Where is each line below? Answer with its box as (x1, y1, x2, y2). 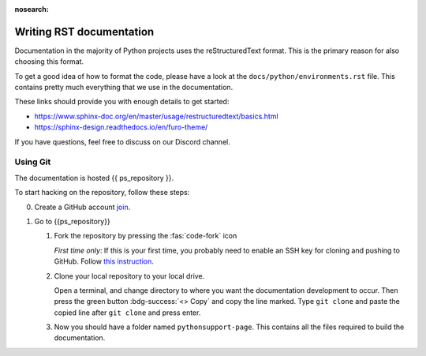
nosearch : (14, 5, 49, 13)
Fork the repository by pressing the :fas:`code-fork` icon (54, 231, 237, 241)
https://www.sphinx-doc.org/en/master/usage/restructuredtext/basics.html (34, 111, 279, 121)
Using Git (14, 156, 51, 167)
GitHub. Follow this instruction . (54, 257, 154, 266)
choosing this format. (14, 57, 84, 66)
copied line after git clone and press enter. (54, 308, 201, 317)
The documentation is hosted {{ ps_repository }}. (14, 173, 174, 182)
